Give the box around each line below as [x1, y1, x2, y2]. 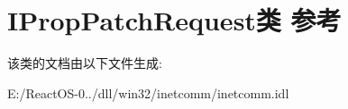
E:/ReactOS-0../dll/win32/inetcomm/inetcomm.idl [7, 83, 289, 102]
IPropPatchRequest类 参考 [7, 2, 342, 38]
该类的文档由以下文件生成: [7, 54, 162, 72]
